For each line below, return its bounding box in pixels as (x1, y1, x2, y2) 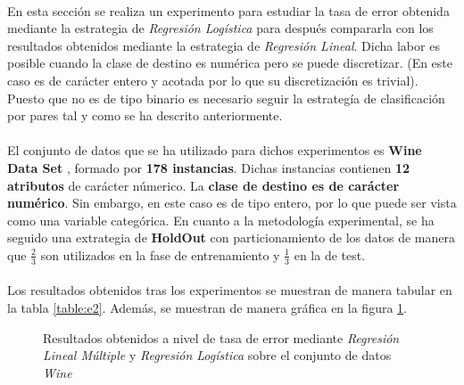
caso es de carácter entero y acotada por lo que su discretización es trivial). (7, 70, 418, 89)
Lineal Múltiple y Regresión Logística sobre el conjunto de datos (43, 346, 392, 365)
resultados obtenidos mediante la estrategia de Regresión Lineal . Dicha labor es (7, 36, 440, 54)
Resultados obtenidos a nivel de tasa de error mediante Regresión (43, 328, 400, 347)
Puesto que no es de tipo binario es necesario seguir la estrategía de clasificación (7, 88, 445, 107)
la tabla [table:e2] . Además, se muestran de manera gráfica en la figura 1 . (7, 298, 407, 316)
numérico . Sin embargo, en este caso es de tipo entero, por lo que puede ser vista (7, 193, 457, 212)
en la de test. (294, 245, 366, 264)
